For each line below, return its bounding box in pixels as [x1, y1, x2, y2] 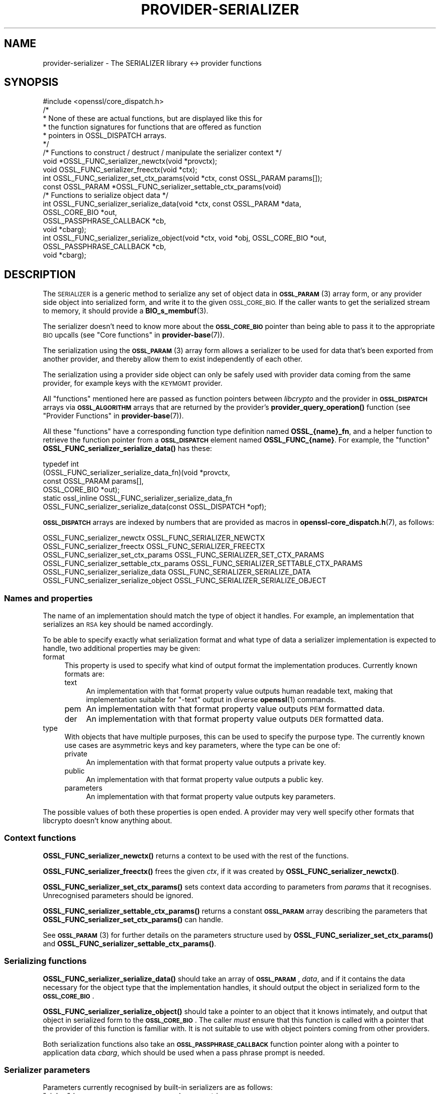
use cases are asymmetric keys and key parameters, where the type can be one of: [64, 741, 341, 750]
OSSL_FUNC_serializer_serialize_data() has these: [43, 444, 212, 453]
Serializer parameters [4, 1064, 90, 1075]
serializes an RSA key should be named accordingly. [43, 620, 213, 629]
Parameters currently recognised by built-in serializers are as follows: [43, 1083, 273, 1092]
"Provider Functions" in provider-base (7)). [43, 411, 184, 420]
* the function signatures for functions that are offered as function [43, 123, 262, 132]
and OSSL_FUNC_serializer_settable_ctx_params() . [43, 939, 216, 948]
